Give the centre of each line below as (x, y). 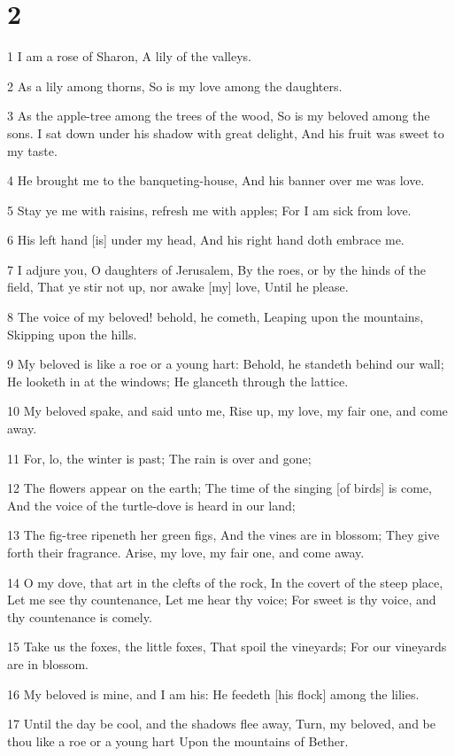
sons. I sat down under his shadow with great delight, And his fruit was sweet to (226, 132)
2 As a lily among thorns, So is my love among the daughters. (175, 86)
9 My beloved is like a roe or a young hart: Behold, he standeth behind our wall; (226, 364)
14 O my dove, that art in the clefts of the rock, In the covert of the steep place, (225, 582)
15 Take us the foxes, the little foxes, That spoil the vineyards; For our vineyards (227, 647)
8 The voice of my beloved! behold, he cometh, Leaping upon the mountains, (216, 317)
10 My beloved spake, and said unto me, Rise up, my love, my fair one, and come (227, 411)
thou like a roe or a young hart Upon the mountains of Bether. (178, 740)
